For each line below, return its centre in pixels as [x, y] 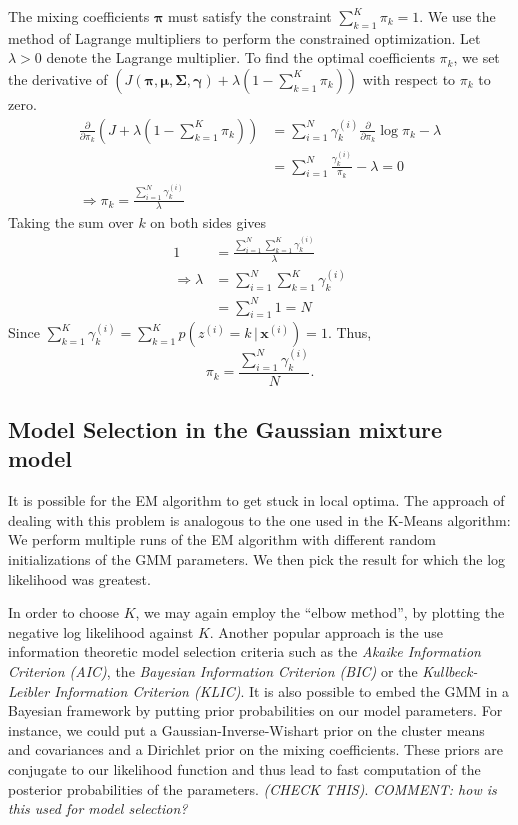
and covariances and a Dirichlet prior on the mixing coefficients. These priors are [256, 749]
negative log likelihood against [101, 631]
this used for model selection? [98, 808]
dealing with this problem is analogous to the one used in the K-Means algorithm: [259, 519]
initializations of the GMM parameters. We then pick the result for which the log [257, 559]
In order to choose [63, 612]
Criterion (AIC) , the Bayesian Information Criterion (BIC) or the [213, 671]
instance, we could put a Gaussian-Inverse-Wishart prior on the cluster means [246, 729]
